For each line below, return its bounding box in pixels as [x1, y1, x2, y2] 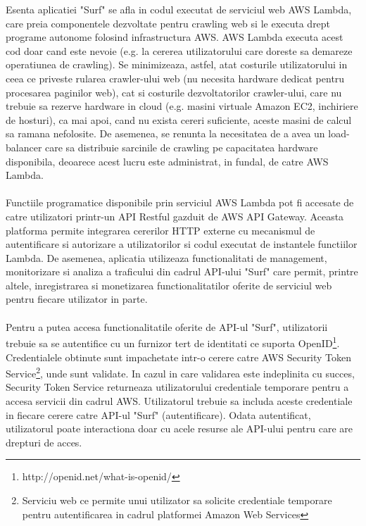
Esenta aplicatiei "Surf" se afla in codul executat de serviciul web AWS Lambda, [6, 2, 352, 16]
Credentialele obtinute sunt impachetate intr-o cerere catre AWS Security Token [6, 349, 352, 364]
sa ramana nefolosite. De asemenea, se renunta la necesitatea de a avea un [6, 126, 325, 141]
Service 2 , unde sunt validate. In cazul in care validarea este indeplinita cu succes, [6, 364, 355, 380]
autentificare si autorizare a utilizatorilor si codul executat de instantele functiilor [6, 237, 358, 251]
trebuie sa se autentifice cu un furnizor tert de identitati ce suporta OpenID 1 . [6, 334, 340, 350]
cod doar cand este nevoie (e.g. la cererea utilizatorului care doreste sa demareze [6, 43, 353, 58]
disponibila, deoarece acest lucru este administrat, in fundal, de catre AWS [6, 154, 329, 168]
